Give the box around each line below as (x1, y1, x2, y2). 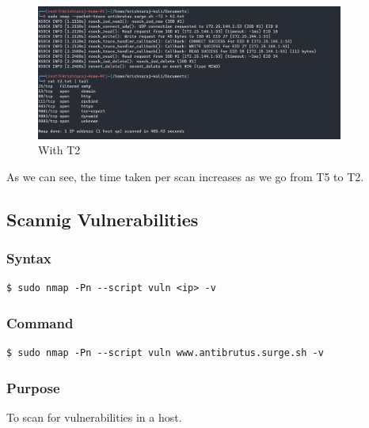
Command (6, 312, 74, 332)
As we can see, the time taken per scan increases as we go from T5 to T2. (6, 168, 364, 184)
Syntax (6, 248, 51, 268)
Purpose (6, 377, 60, 397)
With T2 (38, 142, 81, 158)
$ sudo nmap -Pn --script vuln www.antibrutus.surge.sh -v (6, 347, 324, 359)
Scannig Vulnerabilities (6, 206, 199, 231)
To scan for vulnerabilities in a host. (6, 409, 182, 426)
